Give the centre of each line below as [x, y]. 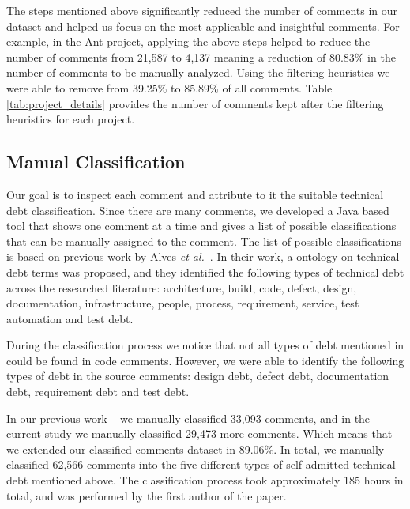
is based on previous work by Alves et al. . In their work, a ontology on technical [203, 256]
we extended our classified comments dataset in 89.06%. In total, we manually [196, 449]
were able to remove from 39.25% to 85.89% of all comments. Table [169, 87]
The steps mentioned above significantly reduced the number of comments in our [202, 10]
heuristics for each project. [71, 119]
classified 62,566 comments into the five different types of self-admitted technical [201, 464]
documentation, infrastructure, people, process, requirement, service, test [183, 303]
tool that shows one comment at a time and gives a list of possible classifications [201, 226]
